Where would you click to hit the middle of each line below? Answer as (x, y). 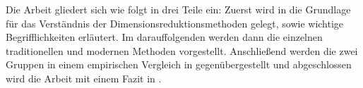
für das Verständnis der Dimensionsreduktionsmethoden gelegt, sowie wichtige (175, 23)
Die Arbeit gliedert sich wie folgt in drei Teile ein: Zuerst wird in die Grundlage (178, 9)
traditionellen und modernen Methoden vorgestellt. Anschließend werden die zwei (182, 50)
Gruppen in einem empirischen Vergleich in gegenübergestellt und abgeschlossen (179, 64)
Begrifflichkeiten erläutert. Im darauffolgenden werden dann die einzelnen (164, 37)
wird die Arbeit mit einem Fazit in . (84, 78)
